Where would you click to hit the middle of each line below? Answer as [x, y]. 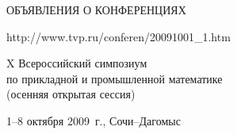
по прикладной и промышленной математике [115, 78]
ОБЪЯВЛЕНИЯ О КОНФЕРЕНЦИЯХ [96, 10]
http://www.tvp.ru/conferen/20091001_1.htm [118, 36]
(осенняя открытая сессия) [71, 94]
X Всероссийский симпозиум [77, 63]
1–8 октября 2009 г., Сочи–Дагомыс [94, 120]
